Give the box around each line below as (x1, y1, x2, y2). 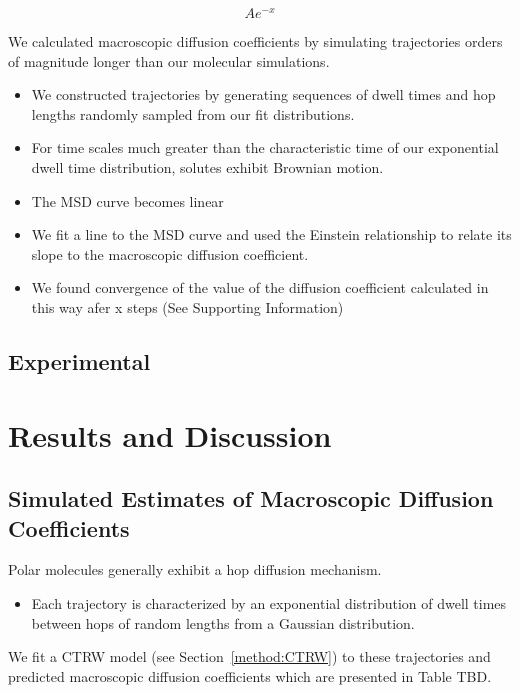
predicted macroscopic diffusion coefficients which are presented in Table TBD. (8, 665, 492, 686)
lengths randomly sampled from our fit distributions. (31, 103, 355, 124)
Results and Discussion (8, 414, 332, 455)
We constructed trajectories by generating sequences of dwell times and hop (31, 84, 496, 105)
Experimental (8, 346, 151, 376)
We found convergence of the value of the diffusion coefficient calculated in (31, 277, 489, 298)
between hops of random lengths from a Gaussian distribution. (31, 612, 415, 633)
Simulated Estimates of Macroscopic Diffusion (8, 483, 494, 514)
